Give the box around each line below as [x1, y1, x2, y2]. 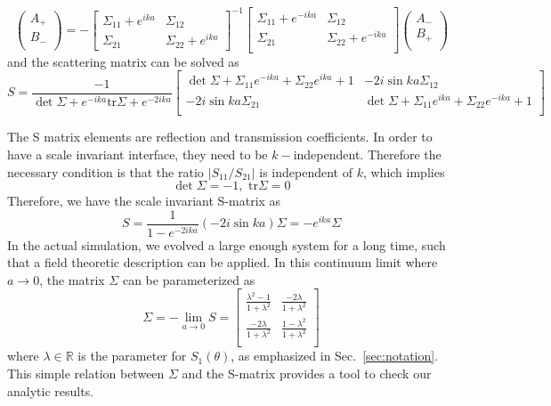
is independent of [259, 162, 352, 181]
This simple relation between [7, 364, 165, 383]
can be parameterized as [122, 270, 255, 288]
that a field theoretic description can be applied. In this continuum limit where [7, 253, 438, 272]
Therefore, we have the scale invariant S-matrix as [7, 191, 281, 210]
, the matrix [39, 270, 105, 288]
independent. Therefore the [293, 144, 442, 163]
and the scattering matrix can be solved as [7, 52, 239, 70]
